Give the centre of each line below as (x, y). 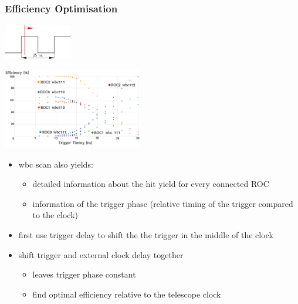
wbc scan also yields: (56, 164)
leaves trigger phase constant (84, 274)
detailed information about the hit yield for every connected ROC (151, 184)
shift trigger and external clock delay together (101, 254)
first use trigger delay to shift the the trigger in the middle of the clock (146, 235)
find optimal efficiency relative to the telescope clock (127, 294)
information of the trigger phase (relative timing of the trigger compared (163, 203)
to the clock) (55, 215)
